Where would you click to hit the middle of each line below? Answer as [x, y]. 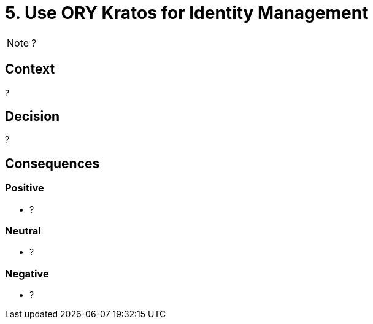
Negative [27, 273]
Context [30, 69]
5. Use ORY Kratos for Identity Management [187, 13]
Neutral [23, 231]
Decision [33, 117]
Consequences [52, 163]
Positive [25, 188]
